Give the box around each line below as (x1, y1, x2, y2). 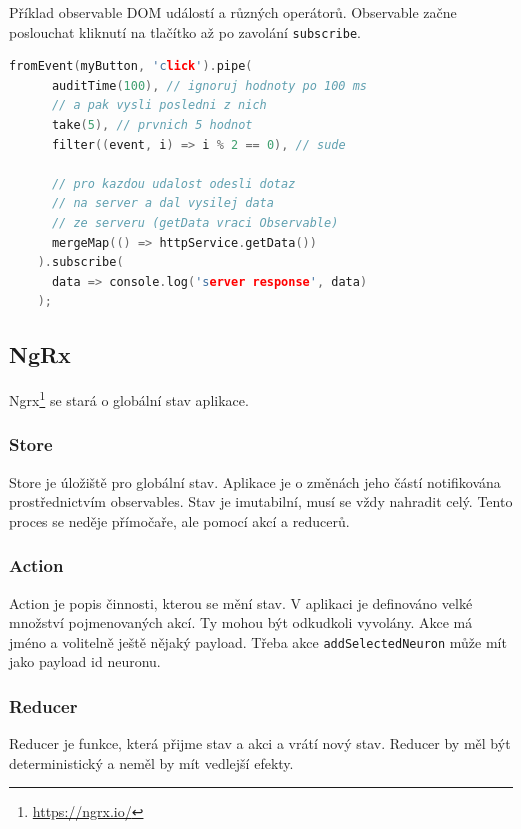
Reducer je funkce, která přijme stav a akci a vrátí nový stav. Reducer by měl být (9, 733, 511, 754)
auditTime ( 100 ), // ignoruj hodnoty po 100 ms (51, 78, 367, 93)
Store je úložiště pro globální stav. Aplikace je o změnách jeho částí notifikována (9, 471, 501, 492)
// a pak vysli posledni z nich (51, 98, 267, 113)
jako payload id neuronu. (9, 651, 161, 672)
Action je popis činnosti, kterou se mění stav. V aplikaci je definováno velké (9, 592, 473, 613)
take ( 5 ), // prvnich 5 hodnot (51, 118, 253, 133)
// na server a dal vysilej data (51, 196, 274, 211)
